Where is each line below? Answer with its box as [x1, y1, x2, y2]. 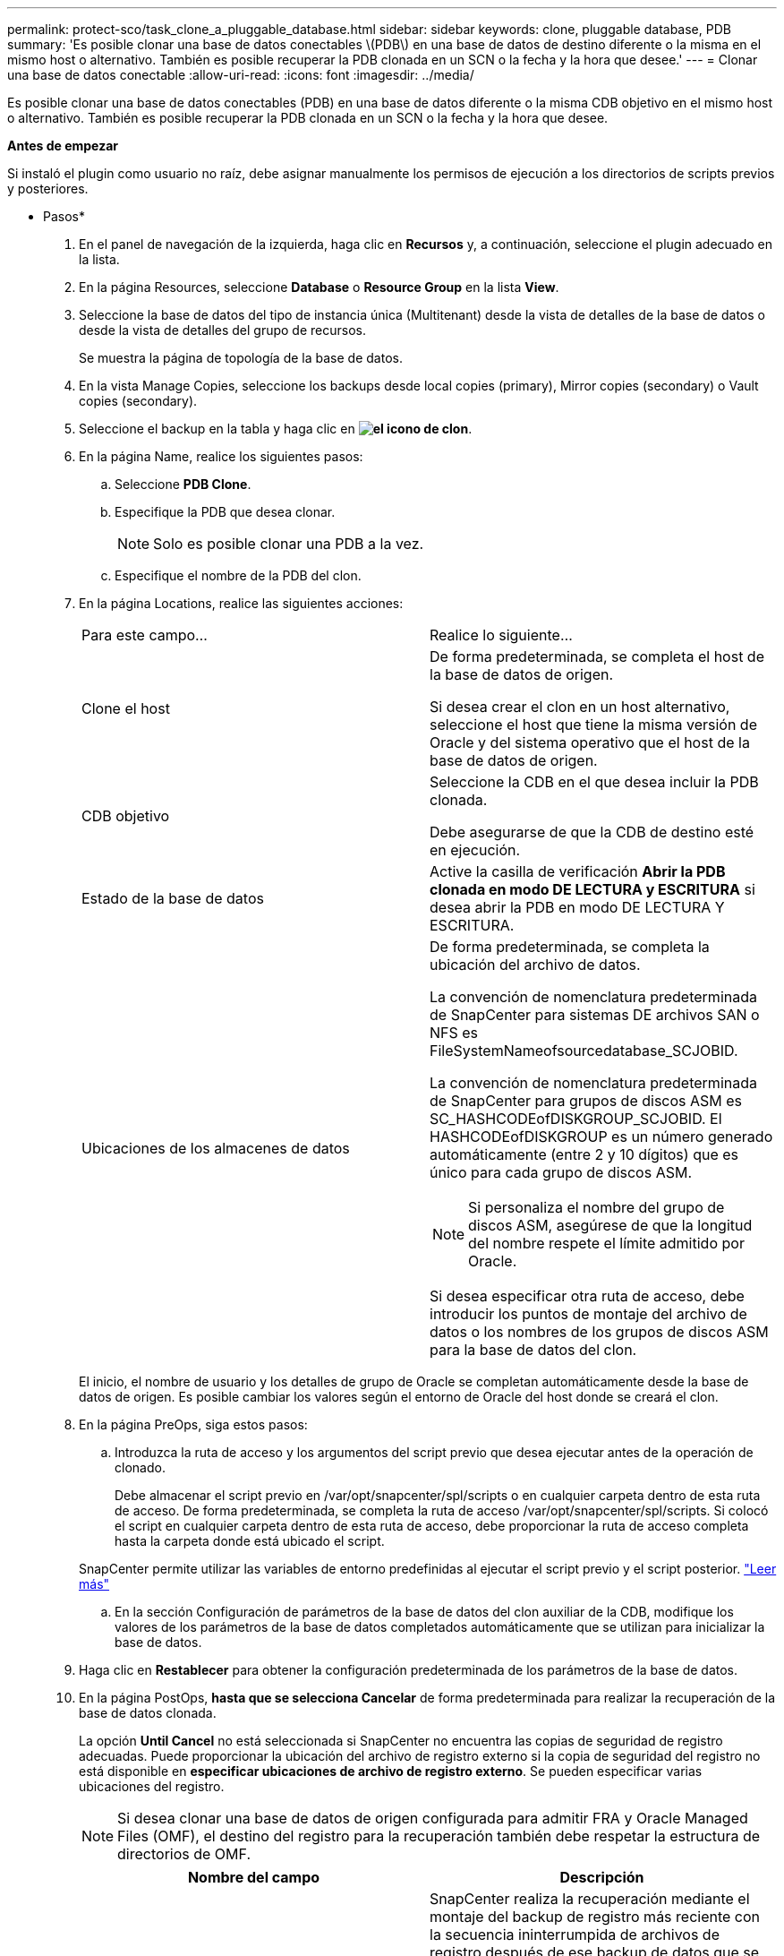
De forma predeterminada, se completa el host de [430, 648, 764, 665]
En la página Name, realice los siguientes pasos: [79, 449, 363, 464]
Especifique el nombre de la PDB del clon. [115, 568, 362, 583]
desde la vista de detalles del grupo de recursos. [79, 322, 366, 338]
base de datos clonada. [79, 1705, 217, 1720]
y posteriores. [7, 181, 89, 196]
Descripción [559, 1868, 644, 1886]
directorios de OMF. [117, 1845, 251, 1863]
